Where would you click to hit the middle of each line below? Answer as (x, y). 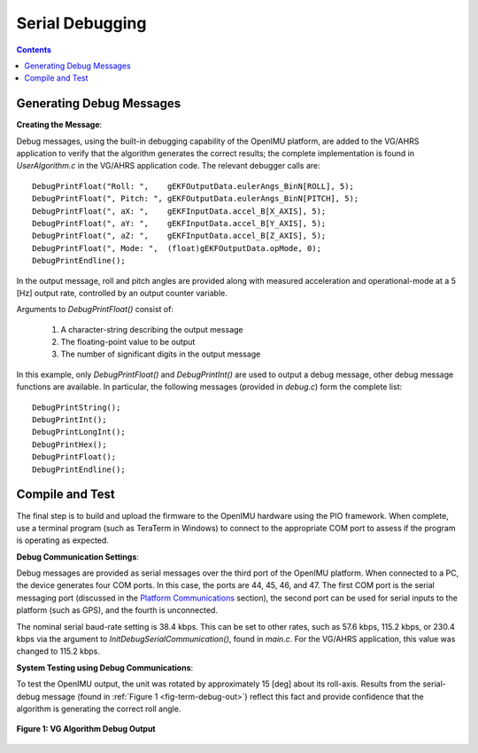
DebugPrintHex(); (69, 444)
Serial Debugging (81, 23)
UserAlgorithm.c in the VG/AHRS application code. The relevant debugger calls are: (168, 166)
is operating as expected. (63, 540)
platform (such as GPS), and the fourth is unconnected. (117, 610)
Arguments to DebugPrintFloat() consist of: (95, 310)
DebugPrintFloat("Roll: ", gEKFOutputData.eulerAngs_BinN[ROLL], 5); (193, 186)
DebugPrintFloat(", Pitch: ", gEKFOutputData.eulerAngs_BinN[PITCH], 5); (196, 199)
